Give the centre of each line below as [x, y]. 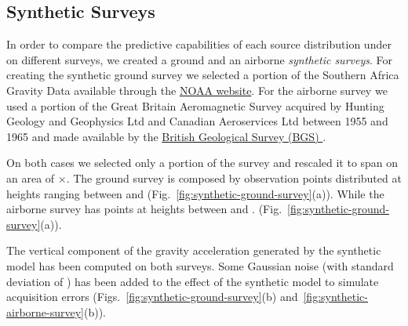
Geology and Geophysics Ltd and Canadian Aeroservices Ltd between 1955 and [197, 121]
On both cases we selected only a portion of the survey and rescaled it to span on [202, 163]
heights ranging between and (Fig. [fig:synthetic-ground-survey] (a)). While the [195, 193]
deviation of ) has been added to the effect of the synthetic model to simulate [193, 281]
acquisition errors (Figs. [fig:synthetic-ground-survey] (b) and [152, 297]
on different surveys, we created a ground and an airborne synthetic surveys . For [199, 59]
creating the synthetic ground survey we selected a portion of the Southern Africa [203, 75]
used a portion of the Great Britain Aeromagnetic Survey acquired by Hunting [195, 105]
